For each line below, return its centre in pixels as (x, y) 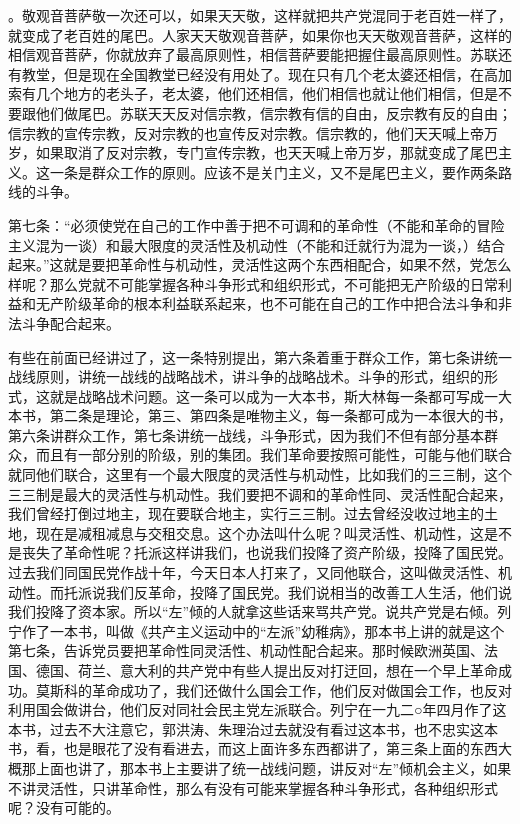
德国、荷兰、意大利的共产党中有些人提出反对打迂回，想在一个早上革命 (266, 670)
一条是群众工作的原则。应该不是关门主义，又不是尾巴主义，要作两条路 (280, 171)
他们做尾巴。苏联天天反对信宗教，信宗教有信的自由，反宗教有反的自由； (273, 112)
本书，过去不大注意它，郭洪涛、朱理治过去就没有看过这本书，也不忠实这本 (253, 728)
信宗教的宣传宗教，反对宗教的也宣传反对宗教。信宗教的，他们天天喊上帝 (246, 132)
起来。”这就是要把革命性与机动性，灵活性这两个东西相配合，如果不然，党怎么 (260, 264)
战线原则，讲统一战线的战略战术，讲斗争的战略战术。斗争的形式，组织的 (246, 376)
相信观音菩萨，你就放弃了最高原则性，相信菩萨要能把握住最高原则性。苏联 (253, 54)
